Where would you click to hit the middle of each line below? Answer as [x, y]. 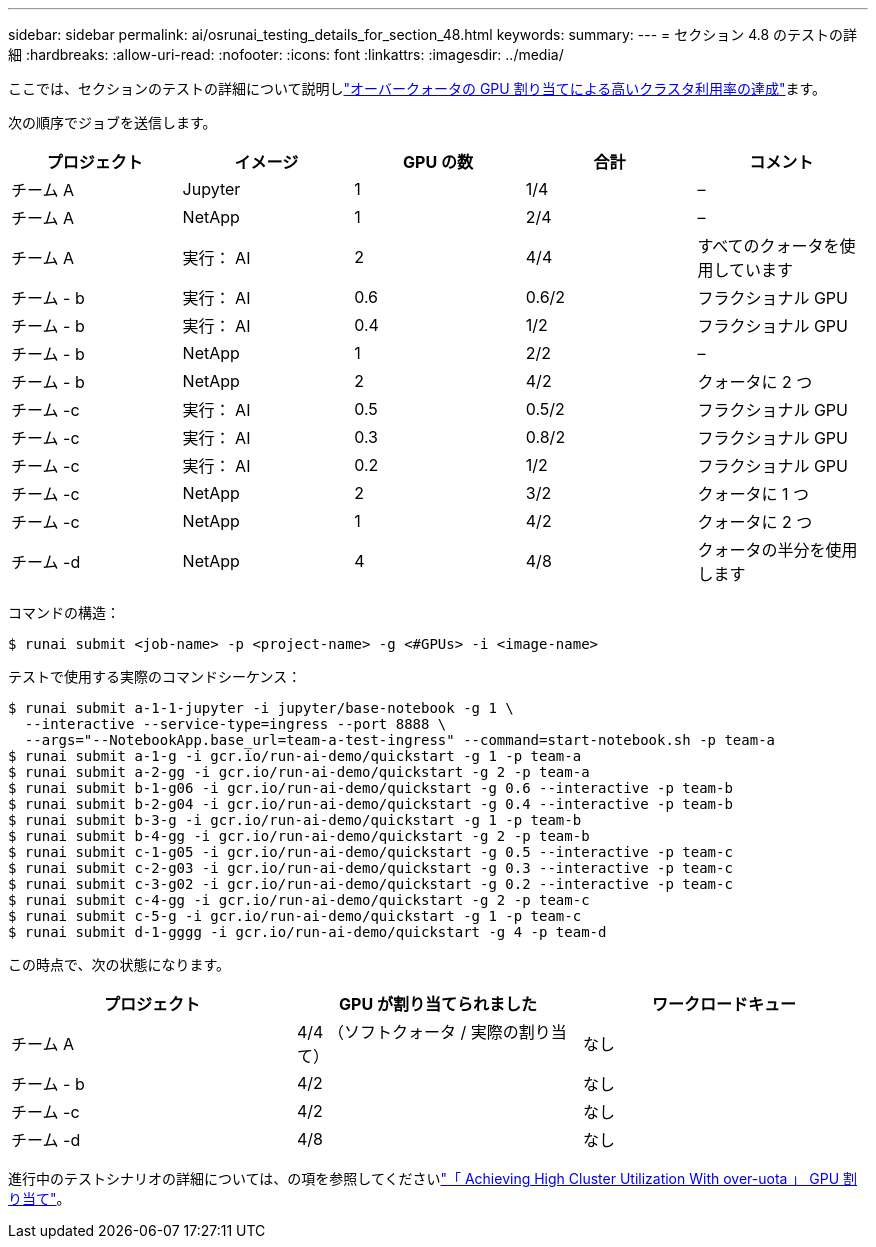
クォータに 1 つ [753, 494]
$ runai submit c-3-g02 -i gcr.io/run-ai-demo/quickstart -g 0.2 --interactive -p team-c [370, 884]
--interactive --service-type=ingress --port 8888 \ [235, 724]
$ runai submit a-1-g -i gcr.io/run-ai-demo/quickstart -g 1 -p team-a [295, 756]
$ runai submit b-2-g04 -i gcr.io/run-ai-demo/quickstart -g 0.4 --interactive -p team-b [370, 804]
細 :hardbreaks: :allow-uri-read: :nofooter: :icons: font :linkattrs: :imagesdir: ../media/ [286, 54]
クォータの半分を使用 [777, 550]
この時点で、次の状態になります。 [119, 964]
